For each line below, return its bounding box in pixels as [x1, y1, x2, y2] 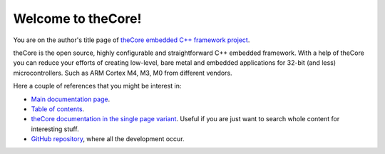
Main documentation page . [31, 95, 111, 103]
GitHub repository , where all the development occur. [31, 135, 185, 143]
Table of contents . [31, 104, 85, 113]
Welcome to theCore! [13, 11, 142, 26]
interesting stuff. [31, 125, 79, 133]
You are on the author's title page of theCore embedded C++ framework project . [13, 36, 250, 44]
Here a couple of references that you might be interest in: [13, 82, 182, 91]
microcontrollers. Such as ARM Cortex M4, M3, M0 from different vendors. [13, 68, 232, 77]
